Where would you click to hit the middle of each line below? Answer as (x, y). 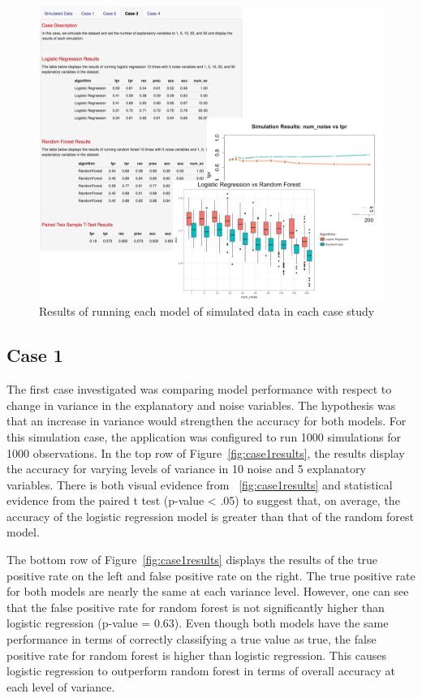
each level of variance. (61, 686)
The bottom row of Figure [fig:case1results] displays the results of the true (192, 560)
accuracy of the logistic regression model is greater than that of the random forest (210, 516)
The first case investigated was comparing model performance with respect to (199, 389)
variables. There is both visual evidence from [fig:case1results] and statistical (200, 484)
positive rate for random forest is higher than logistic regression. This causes (197, 655)
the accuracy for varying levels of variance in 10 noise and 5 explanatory (186, 469)
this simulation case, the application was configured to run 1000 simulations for (204, 436)
